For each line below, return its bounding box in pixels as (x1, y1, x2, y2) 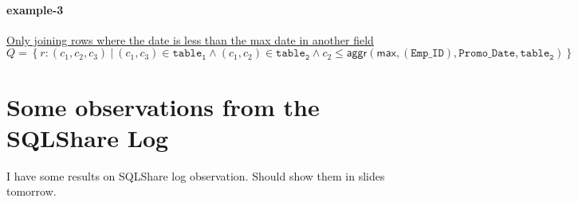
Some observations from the (6, 90, 320, 122)
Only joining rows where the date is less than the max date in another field (6, 31, 374, 48)
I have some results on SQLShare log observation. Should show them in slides (6, 167, 385, 184)
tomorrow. (6, 183, 57, 200)
